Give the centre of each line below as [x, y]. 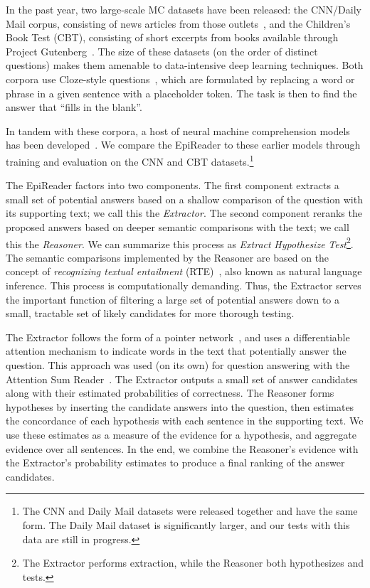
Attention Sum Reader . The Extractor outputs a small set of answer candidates [182, 379]
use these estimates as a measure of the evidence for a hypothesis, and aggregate [181, 434]
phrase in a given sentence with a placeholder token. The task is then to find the [181, 93]
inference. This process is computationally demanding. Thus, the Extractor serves [184, 285]
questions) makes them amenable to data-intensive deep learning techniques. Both [185, 65]
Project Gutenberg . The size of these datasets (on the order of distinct [162, 51]
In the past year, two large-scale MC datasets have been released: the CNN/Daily [184, 9]
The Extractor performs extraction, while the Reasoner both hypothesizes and [193, 563]
